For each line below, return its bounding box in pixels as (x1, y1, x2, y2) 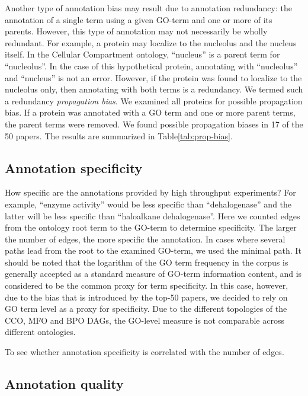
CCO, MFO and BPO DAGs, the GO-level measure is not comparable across (5, 314, 284, 326)
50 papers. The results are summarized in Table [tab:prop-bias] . (5, 129, 233, 142)
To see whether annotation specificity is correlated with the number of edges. (5, 346, 284, 358)
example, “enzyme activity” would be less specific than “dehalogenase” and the (5, 197, 292, 210)
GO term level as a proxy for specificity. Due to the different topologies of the (5, 302, 287, 315)
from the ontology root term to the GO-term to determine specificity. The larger (5, 221, 297, 234)
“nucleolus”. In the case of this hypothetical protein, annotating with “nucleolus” (5, 59, 298, 72)
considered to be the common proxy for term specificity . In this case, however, (5, 279, 288, 292)
